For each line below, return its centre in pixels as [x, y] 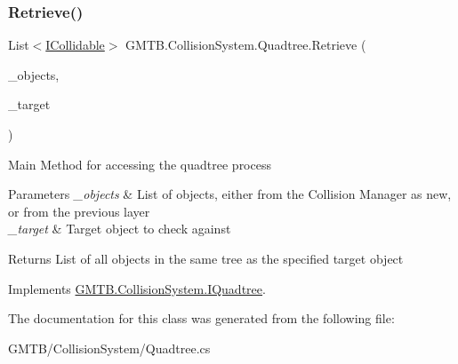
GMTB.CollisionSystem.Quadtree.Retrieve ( [246, 45]
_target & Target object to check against [120, 229]
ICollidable [75, 45]
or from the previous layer [79, 211]
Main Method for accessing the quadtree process [140, 164]
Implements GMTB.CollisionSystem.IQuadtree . [137, 288]
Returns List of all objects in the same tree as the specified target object [206, 258]
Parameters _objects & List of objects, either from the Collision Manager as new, [230, 194]
